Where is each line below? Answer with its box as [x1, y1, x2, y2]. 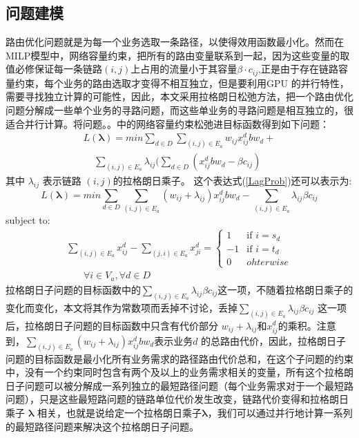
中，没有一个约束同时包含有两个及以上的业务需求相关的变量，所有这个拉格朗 [6, 365, 353, 379]
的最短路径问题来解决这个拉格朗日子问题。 [6, 419, 199, 433]
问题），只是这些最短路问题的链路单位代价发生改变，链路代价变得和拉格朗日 [6, 392, 349, 406]
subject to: [6, 213, 50, 227]
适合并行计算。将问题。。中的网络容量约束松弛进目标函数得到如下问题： [6, 116, 329, 131]
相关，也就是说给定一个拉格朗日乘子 [37, 405, 202, 419]
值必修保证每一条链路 [6, 61, 102, 76]
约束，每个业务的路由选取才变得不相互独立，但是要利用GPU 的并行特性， [14, 75, 349, 90]
